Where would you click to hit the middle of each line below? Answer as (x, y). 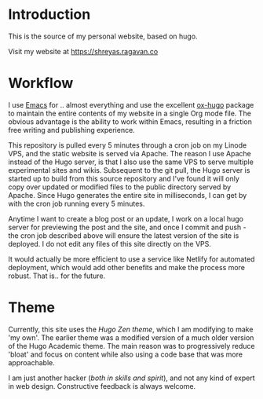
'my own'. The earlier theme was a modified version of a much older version (131, 337)
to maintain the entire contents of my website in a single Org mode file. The (130, 113)
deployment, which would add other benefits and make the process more (127, 267)
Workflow (41, 83)
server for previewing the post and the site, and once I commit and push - (127, 227)
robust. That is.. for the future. (57, 276)
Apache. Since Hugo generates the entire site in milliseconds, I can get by (128, 195)
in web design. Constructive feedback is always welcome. (102, 386)
